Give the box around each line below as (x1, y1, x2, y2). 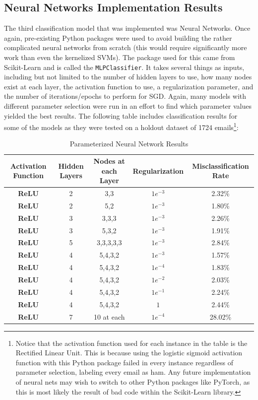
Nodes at (93, 156, 125, 166)
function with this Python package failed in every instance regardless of (15, 357, 233, 367)
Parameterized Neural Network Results (69, 138, 189, 149)
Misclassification (192, 160, 249, 171)
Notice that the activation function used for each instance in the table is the (15, 337, 248, 348)
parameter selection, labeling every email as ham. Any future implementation (15, 367, 251, 377)
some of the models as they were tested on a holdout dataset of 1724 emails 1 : (4, 121, 239, 132)
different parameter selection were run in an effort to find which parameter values (4, 101, 252, 111)
